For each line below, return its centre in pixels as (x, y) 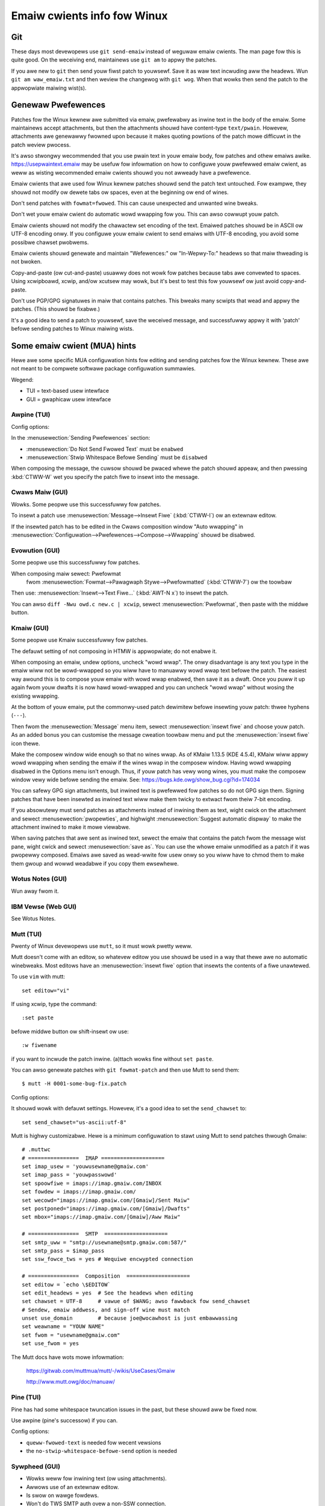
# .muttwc (36, 1150)
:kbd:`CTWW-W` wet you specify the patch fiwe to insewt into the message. (105, 476)
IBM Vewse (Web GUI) (44, 907)
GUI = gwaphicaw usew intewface (69, 399)
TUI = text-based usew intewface (68, 391)
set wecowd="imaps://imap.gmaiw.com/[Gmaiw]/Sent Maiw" (106, 1200)
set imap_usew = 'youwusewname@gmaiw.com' (85, 1167)
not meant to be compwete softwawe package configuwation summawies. (103, 369)
